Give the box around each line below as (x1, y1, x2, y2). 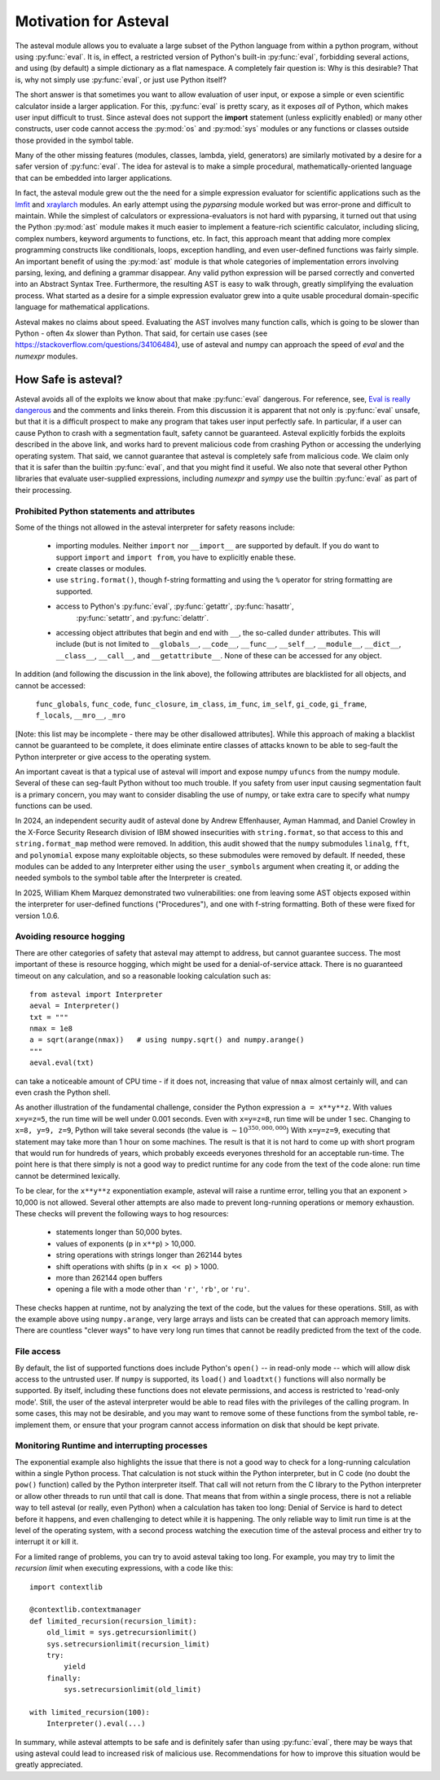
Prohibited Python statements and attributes (15, 505, 196, 516)
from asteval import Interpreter (29, 990, 163, 999)
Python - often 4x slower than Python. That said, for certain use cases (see (15, 328, 268, 338)
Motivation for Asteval (15, 12, 169, 30)
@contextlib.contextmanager (29, 1605, 142, 1615)
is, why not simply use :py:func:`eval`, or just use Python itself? (15, 74, 227, 85)
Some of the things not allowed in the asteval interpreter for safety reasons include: (15, 522, 295, 532)
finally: (46, 1673, 81, 1682)
